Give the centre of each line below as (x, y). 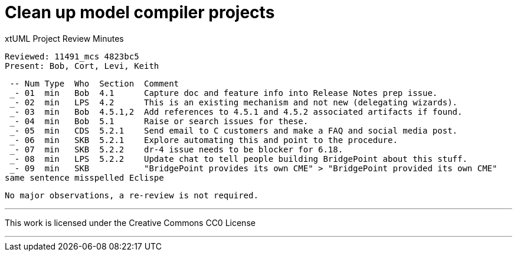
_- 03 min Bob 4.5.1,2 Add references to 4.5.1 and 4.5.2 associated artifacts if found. (236, 112)
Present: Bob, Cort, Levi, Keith (82, 66)
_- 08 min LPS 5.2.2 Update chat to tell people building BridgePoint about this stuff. (238, 159)
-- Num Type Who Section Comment (94, 83)
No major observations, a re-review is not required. (132, 195)
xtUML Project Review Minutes (64, 38)
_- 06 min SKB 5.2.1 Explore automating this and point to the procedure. (204, 140)
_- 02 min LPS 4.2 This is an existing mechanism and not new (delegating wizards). (234, 102)
